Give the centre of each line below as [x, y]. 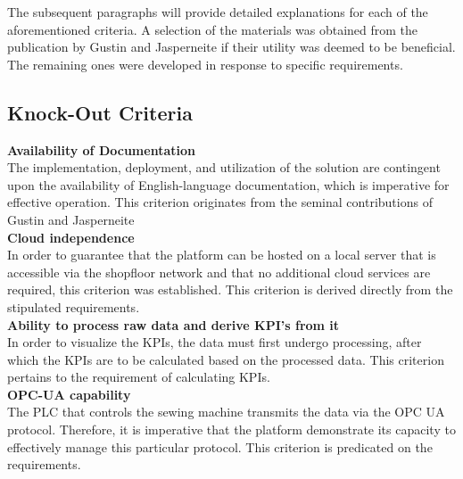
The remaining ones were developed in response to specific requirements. [205, 64]
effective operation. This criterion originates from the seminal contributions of [220, 202]
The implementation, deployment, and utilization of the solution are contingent [224, 167]
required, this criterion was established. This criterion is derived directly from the [230, 289]
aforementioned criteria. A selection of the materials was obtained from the [213, 29]
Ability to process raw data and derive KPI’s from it [174, 324]
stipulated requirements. [74, 306]
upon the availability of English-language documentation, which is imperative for [228, 184]
